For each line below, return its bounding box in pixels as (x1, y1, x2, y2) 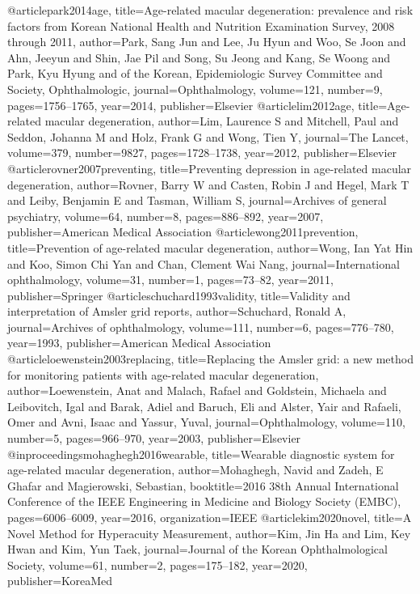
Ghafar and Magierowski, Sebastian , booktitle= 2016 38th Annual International (7, 477, 399, 494)
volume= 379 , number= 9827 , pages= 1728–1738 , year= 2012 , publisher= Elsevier (7, 144, 397, 161)
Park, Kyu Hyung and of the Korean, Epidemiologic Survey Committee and (7, 65, 383, 82)
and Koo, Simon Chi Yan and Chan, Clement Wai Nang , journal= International (7, 255, 400, 272)
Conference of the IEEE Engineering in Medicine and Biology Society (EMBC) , (7, 493, 401, 510)
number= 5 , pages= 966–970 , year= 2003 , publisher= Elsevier (7, 430, 301, 447)
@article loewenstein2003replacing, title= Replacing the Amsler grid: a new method (7, 350, 414, 367)
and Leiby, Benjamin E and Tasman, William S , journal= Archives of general (7, 192, 387, 209)
